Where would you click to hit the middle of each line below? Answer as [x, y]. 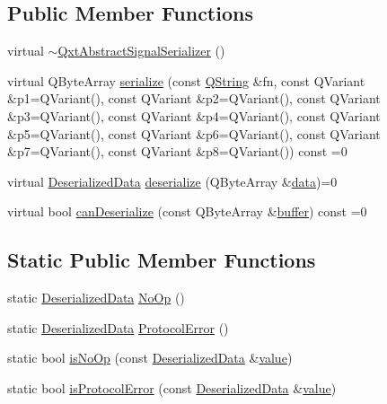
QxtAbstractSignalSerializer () [141, 51]
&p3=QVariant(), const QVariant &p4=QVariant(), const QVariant [194, 115]
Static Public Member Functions [162, 260]
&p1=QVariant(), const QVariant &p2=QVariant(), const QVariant [194, 98]
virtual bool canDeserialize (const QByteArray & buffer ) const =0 [187, 211]
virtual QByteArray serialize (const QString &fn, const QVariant [186, 80]
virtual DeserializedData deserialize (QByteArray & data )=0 [172, 181]
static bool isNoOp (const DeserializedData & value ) [150, 358]
